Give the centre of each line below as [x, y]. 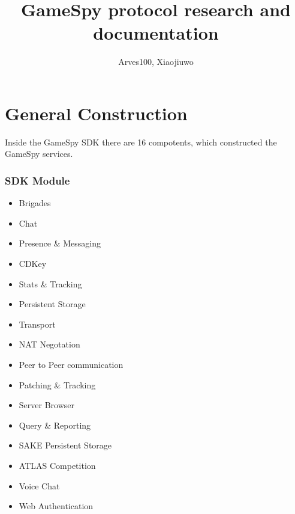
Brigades [35, 203]
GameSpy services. [39, 154]
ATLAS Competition [57, 465]
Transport [37, 324]
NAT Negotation [49, 344]
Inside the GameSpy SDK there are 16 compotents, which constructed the [141, 142]
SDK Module [37, 180]
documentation [156, 33]
